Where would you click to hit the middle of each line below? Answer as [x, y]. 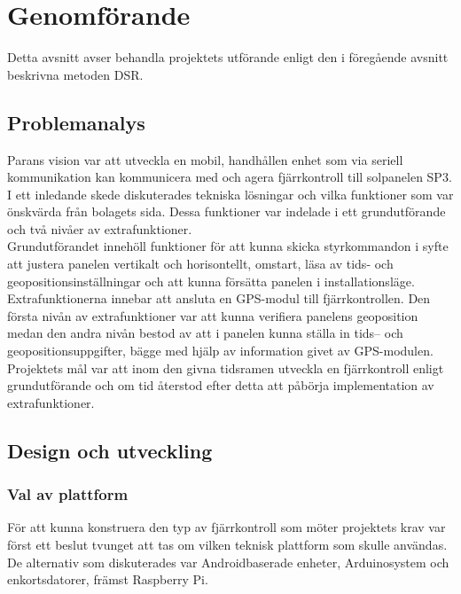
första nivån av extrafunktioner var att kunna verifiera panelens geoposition [213, 315]
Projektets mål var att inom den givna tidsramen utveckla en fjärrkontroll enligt [226, 367]
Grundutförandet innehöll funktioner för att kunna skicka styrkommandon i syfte [228, 246]
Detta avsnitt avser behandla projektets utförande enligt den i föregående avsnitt [228, 57]
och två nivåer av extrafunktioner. [100, 228]
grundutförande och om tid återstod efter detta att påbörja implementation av [221, 385]
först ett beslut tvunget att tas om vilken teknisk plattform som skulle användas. [227, 545]
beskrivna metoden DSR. [75, 74]
